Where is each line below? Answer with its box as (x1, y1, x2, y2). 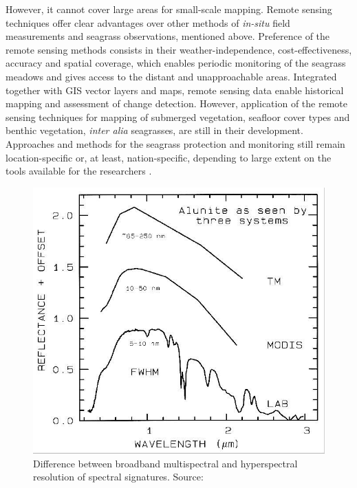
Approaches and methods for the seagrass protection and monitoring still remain (6, 136, 345, 151)
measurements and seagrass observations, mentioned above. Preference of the (6, 29, 330, 43)
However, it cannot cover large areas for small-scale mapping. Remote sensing (6, 2, 332, 16)
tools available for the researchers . (6, 164, 152, 178)
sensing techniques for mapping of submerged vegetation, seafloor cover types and (6, 109, 350, 124)
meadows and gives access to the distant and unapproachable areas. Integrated (6, 69, 337, 83)
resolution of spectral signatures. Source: (33, 469, 204, 484)
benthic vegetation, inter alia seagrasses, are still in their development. (6, 123, 303, 137)
